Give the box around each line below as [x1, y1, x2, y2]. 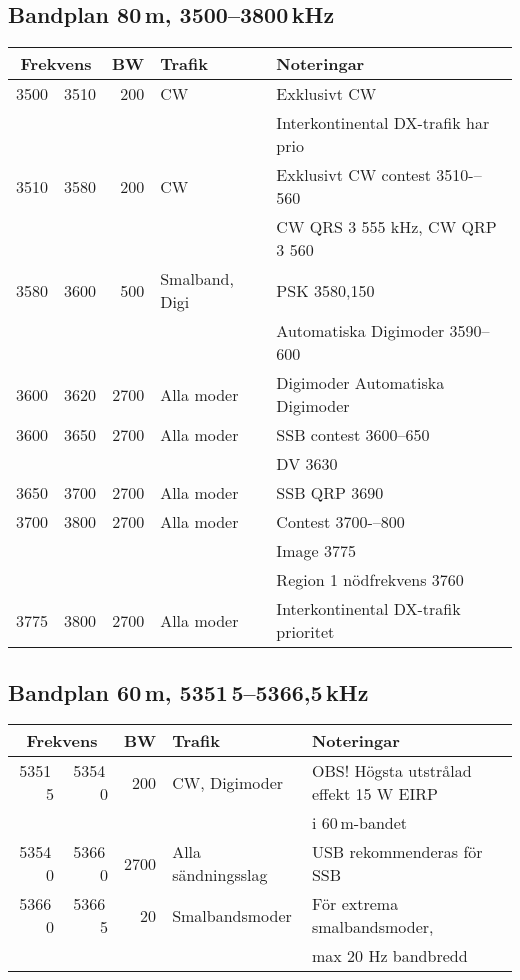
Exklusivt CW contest [276, 163, 431, 187]
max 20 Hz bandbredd [311, 944, 468, 968]
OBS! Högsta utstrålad [311, 759, 472, 783]
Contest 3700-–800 [276, 510, 405, 534]
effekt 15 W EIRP [311, 782, 438, 806]
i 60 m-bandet [311, 811, 408, 835]
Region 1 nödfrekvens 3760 [276, 568, 464, 592]
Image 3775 [276, 539, 356, 563]
